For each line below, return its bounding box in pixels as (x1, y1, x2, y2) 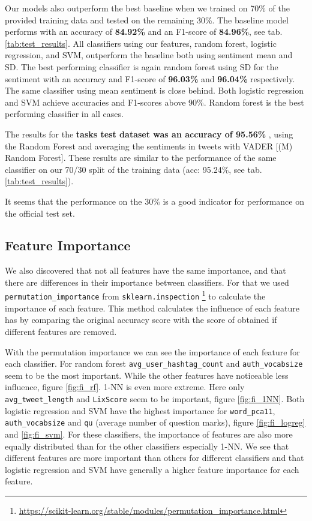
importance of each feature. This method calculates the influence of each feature (5, 301, 300, 314)
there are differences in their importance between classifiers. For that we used (5, 276, 289, 288)
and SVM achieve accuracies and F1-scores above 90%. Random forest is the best (5, 95, 304, 108)
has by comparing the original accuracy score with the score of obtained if (5, 313, 277, 326)
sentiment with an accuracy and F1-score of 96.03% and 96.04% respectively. (5, 72, 295, 85)
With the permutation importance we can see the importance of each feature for (5, 345, 300, 358)
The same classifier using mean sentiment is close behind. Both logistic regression (5, 84, 304, 97)
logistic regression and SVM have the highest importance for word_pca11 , (5, 404, 275, 417)
